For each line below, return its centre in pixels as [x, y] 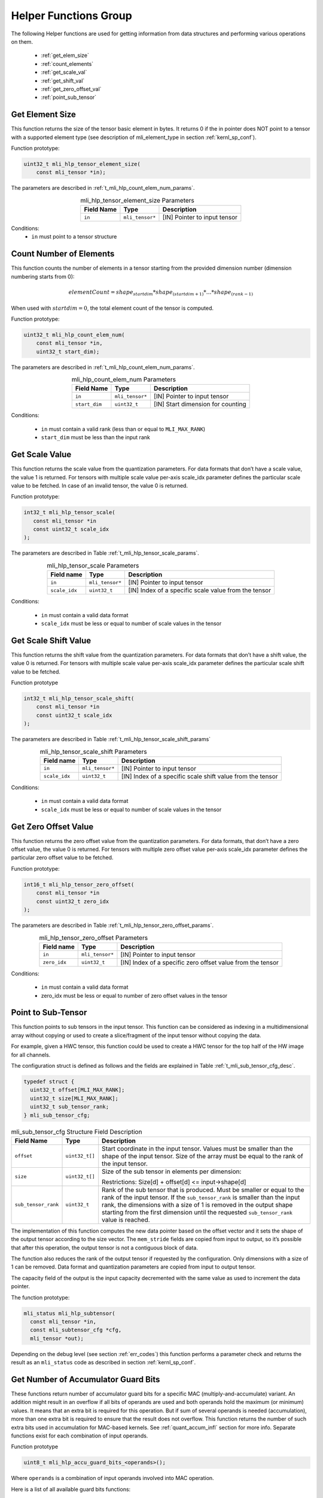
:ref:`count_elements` [67, 64]
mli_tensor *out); [57, 1338]
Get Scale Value [41, 454]
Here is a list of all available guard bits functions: [71, 1489]
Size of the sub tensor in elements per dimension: [172, 1171]
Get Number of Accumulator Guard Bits [86, 1379]
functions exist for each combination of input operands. [80, 1436]
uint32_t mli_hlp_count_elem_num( [74, 335]
